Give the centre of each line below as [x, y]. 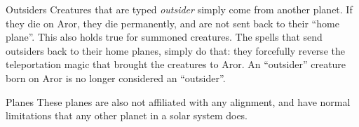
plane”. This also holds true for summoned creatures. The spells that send [164, 37]
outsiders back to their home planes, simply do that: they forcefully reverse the [175, 50]
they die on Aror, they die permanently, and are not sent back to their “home [172, 23]
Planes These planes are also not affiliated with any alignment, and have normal [178, 101]
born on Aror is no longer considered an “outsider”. [116, 78]
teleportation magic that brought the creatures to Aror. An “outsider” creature [176, 64]
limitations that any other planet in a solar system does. [127, 115]
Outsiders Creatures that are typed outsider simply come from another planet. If [179, 9]
